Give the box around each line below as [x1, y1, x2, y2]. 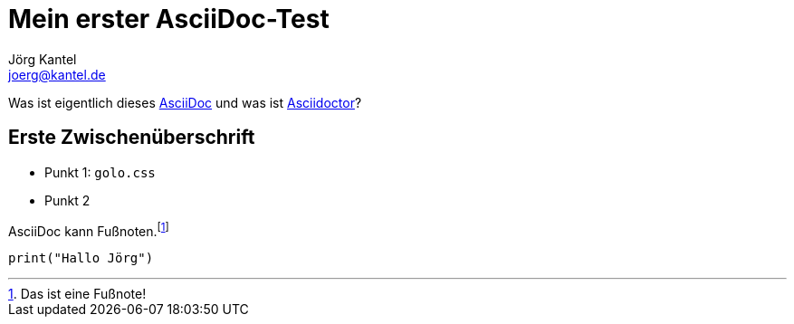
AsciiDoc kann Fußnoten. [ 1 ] [8, 220, 169, 239]
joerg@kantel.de [8, 66, 106, 82]
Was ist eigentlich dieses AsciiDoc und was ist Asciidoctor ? [8, 94, 362, 110]
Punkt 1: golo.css [44, 164, 156, 180]
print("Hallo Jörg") [8, 251, 154, 266]
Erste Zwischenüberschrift [8, 126, 255, 149]
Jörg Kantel [8, 51, 77, 67]
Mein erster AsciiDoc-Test [8, 4, 330, 34]
